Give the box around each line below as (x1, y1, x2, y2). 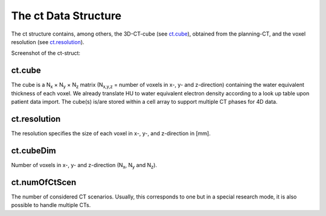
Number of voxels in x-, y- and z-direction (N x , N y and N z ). (11, 161, 157, 170)
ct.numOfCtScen (11, 177, 77, 187)
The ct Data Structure (11, 9, 122, 22)
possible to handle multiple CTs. (11, 202, 91, 209)
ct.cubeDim (11, 145, 57, 156)
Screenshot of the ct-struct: (11, 49, 81, 57)
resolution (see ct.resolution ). (11, 38, 85, 45)
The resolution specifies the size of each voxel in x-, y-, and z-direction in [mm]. (11, 130, 211, 137)
